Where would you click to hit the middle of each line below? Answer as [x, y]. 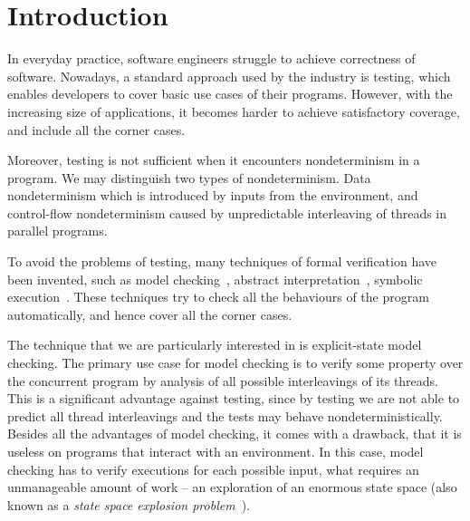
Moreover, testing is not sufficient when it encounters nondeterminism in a [214, 160]
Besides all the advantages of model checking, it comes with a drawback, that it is [235, 434]
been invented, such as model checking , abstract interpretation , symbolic [215, 279]
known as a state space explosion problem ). [129, 504]
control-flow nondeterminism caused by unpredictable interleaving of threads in [227, 212]
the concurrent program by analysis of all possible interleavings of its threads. [223, 380]
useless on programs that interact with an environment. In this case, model [216, 451]
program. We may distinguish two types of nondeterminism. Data [189, 177]
